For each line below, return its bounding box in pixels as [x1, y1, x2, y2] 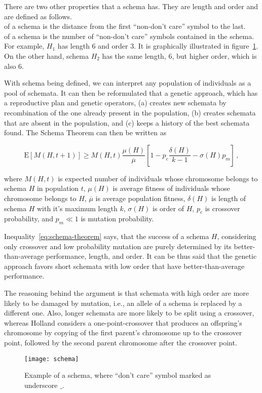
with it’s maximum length [36, 203, 118, 213]
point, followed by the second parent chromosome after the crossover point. [4, 337, 237, 348]
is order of [153, 203, 184, 213]
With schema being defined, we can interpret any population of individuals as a [4, 77, 251, 88]
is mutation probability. [81, 213, 154, 224]
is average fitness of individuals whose [113, 183, 230, 193]
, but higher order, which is [172, 50, 257, 61]
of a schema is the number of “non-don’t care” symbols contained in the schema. [4, 30, 254, 41]
